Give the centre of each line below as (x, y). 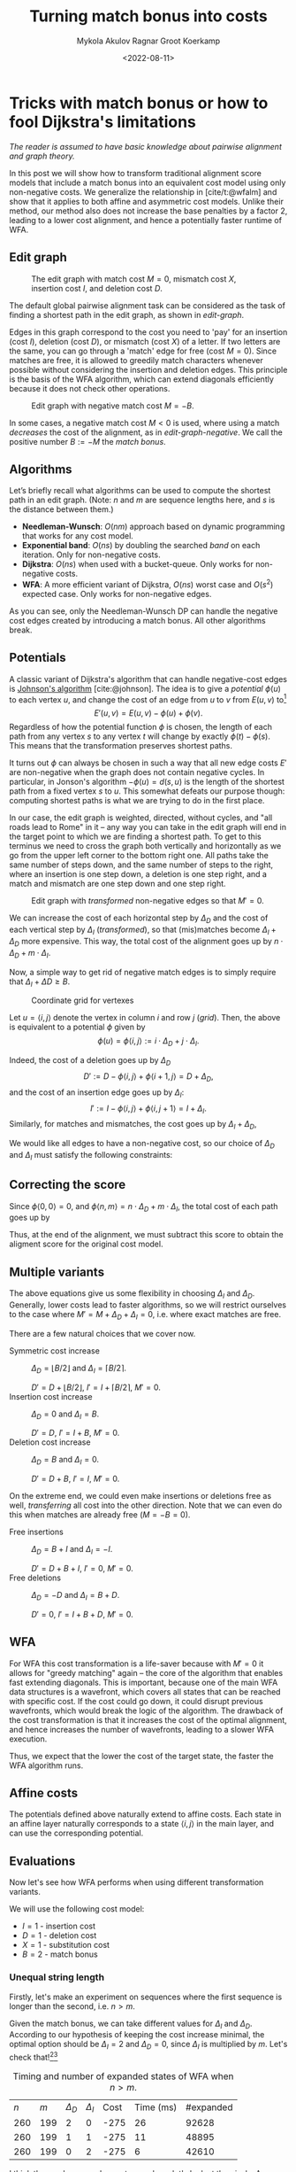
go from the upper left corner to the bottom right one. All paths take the (139, 856)
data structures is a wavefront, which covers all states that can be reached (145, 1691)
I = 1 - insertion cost (58, 1926)
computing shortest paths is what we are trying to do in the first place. (137, 801)
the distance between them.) (61, 509)
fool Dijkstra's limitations (103, 122)
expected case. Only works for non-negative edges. (117, 593)
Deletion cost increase (50, 1442)
